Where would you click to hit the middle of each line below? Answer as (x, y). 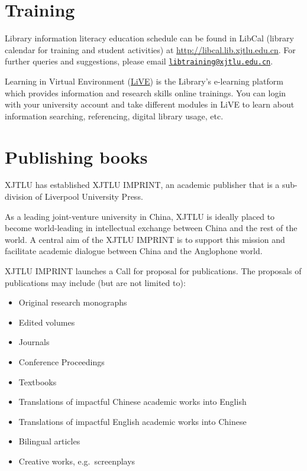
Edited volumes (47, 322)
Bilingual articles (49, 441)
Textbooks (38, 381)
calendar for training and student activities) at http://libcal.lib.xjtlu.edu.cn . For (150, 49)
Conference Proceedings (62, 362)
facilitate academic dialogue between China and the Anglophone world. (134, 251)
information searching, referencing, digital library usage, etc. (114, 116)
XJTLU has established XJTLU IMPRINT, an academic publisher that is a (142, 185)
